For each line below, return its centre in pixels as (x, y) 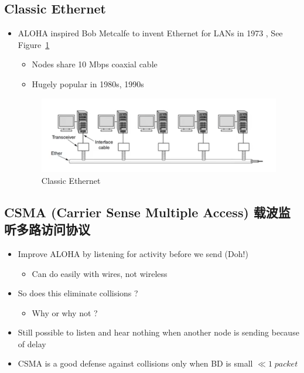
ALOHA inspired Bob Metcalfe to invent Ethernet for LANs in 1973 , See (150, 33)
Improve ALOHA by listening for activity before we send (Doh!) (133, 253)
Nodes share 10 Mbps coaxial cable (95, 64)
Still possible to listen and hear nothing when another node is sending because (158, 332)
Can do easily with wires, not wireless (100, 273)
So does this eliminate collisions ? (78, 293)
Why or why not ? (65, 312)
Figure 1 (34, 44)
